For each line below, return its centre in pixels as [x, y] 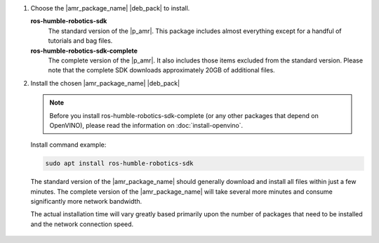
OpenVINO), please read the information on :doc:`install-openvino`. [146, 125]
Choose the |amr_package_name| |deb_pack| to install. [110, 8]
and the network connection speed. [82, 224]
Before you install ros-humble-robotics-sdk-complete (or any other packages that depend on [184, 115]
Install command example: [68, 145]
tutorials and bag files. [80, 41]
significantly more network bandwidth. [86, 202]
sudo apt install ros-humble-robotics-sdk [119, 164]
